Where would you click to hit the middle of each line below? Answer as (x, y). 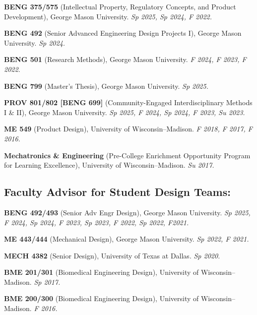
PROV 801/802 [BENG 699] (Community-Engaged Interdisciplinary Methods (128, 102)
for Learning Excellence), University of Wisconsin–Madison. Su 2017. (109, 165)
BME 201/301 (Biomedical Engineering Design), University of (101, 272)
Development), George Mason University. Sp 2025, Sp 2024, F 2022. (108, 16)
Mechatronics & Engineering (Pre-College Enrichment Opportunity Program (127, 155)
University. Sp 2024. (35, 42)
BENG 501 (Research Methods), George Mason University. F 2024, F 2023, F (125, 59)
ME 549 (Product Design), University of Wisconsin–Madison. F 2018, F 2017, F (128, 129)
